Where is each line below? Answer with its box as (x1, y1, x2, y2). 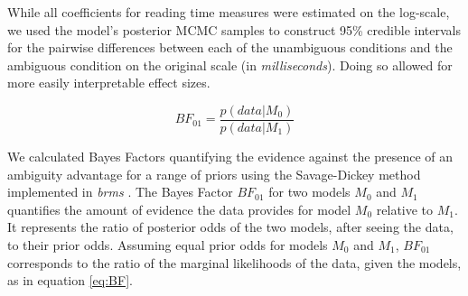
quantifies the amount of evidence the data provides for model (7, 199, 351, 218)
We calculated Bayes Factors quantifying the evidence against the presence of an (7, 147, 454, 166)
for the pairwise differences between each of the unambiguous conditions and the (7, 38, 453, 57)
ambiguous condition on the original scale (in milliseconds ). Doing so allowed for (7, 55, 453, 74)
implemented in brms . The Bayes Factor (7, 182, 233, 201)
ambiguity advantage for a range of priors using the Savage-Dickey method (7, 164, 421, 183)
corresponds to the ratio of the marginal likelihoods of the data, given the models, (7, 253, 462, 272)
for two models (268, 182, 351, 201)
